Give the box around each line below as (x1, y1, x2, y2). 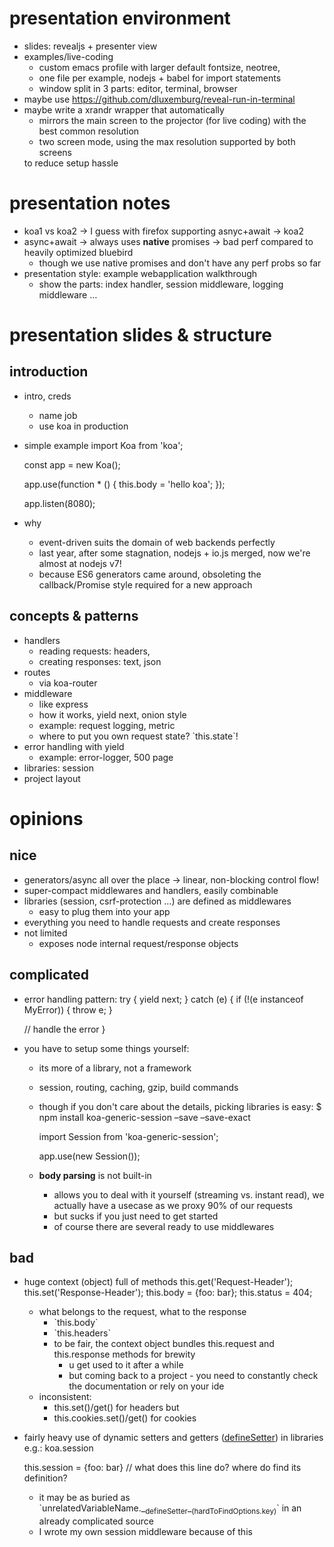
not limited (23, 927, 68, 939)
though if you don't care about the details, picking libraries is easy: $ (38, 1100, 322, 1112)
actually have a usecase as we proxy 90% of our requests (53, 1199, 294, 1211)
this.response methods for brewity (53, 1348, 196, 1361)
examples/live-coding (23, 50, 114, 62)
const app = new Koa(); (23, 458, 121, 471)
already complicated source (38, 1515, 154, 1527)
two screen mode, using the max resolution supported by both (38, 135, 296, 147)
